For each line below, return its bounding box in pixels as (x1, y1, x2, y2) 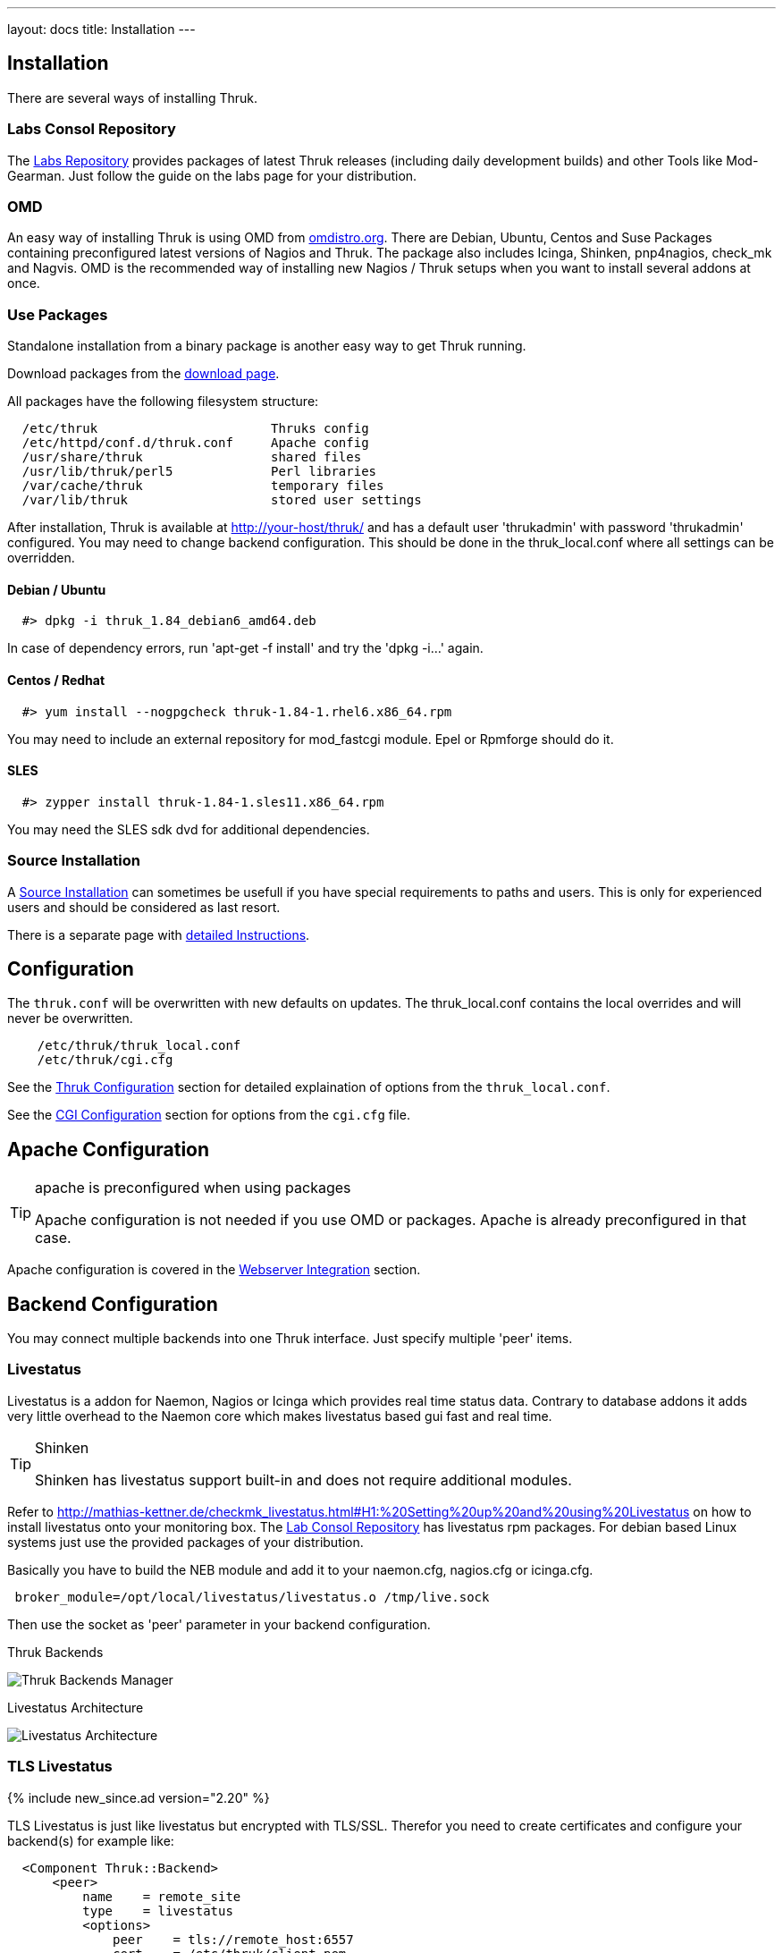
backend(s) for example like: (7, 1832, 174, 1848)
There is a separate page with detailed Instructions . (7, 926, 310, 943)
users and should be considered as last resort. (7, 899, 281, 915)
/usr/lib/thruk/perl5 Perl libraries (21, 464, 377, 479)
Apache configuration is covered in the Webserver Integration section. (7, 1262, 421, 1278)
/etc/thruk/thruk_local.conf (37, 1038, 241, 1053)
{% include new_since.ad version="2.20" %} (7, 1789, 270, 1805)
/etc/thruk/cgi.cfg (37, 1053, 173, 1068)
